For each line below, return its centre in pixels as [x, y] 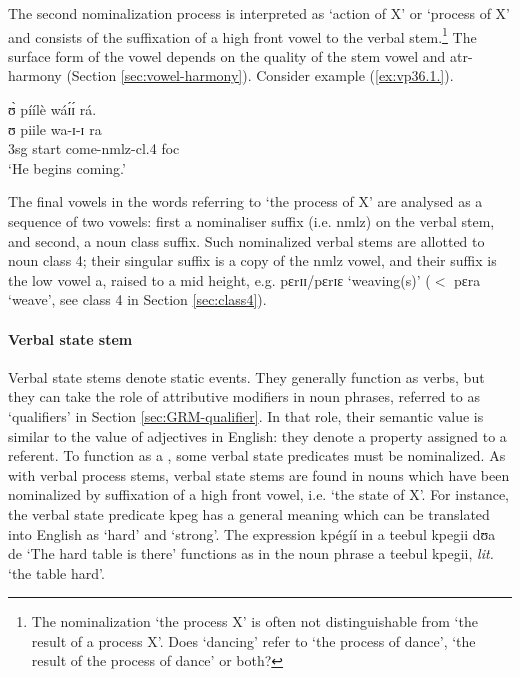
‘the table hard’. [56, 572]
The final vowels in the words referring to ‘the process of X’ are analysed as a [245, 201]
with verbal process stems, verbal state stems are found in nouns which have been [259, 474]
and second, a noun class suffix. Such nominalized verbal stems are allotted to [246, 240]
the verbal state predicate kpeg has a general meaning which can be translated [249, 513]
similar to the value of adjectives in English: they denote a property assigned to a [257, 435]
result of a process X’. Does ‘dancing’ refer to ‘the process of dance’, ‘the [253, 640]
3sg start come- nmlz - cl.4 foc [94, 148]
